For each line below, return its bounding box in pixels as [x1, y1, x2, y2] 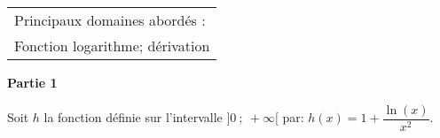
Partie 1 [7, 73, 58, 91]
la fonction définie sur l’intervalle [43, 108, 223, 126]
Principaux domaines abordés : [14, 10, 206, 30]
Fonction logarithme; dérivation [14, 35, 210, 56]
